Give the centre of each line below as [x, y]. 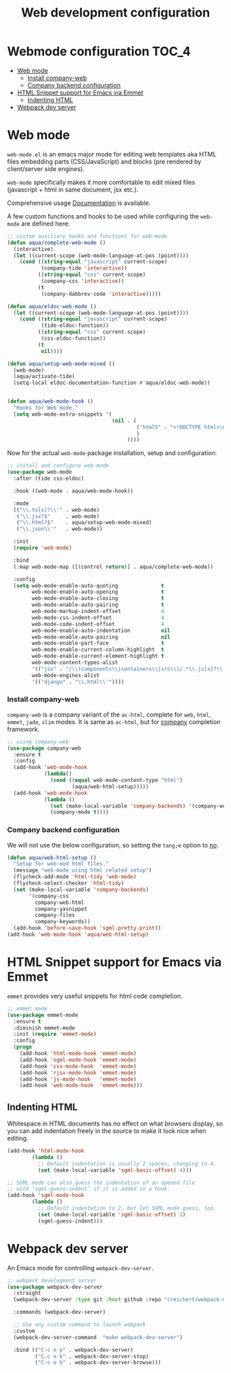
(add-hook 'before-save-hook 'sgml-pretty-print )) [87, 928]
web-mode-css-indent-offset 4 [98, 618]
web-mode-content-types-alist [75, 663]
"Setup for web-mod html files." [61, 864]
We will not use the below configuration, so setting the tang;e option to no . [113, 845]
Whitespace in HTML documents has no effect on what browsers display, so [115, 1124]
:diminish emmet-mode [44, 1028]
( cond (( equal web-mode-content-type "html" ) [117, 781]
